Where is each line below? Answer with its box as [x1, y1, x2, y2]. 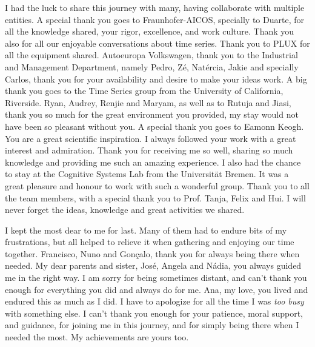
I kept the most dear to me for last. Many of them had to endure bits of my [5, 223, 287, 236]
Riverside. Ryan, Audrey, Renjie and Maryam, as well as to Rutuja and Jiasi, [5, 96, 291, 109]
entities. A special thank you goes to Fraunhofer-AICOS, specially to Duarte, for [5, 13, 304, 25]
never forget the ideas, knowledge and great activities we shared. [5, 203, 245, 216]
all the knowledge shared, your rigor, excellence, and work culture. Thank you [5, 25, 294, 38]
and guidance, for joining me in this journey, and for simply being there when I [5, 318, 299, 331]
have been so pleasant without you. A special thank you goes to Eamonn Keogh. [5, 120, 304, 132]
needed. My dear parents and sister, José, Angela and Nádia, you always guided [5, 259, 302, 272]
